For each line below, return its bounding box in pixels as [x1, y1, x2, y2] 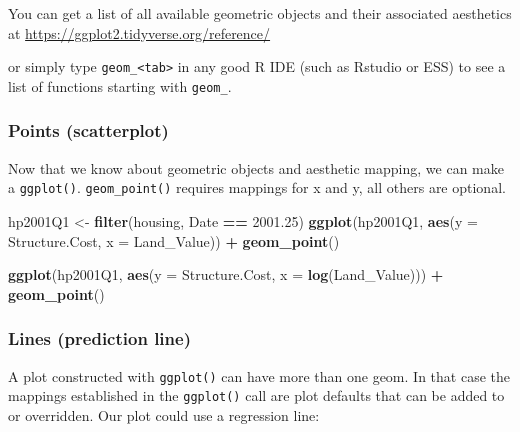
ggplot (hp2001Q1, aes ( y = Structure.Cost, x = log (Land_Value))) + [8, 264, 444, 285]
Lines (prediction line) [8, 326, 191, 351]
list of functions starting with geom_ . [8, 75, 232, 96]
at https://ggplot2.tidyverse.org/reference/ [8, 22, 271, 43]
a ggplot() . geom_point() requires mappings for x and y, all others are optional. [8, 177, 506, 198]
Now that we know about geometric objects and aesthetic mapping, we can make [8, 157, 504, 178]
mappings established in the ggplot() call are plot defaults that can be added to [8, 385, 505, 406]
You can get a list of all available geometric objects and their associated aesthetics [8, 3, 512, 23]
